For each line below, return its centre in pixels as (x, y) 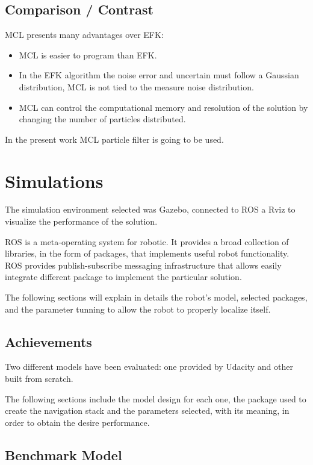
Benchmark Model (64, 454)
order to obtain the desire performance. (77, 422)
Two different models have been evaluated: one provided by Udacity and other (149, 367)
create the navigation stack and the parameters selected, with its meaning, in (147, 410)
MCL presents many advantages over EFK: (84, 35)
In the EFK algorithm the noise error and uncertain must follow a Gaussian (159, 75)
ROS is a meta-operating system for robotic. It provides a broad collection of (147, 241)
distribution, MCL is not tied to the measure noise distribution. (136, 86)
